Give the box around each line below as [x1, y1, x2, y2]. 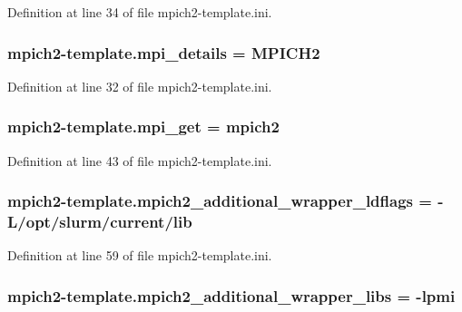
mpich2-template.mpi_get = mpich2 [7, 115, 280, 138]
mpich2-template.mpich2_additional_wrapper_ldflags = [7, 190, 432, 212]
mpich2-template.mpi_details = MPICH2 [7, 41, 320, 63]
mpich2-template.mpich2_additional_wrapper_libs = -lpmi [7, 284, 456, 307]
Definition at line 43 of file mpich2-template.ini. [7, 151, 272, 170]
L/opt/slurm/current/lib [7, 210, 192, 233]
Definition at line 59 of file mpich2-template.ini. [7, 246, 272, 265]
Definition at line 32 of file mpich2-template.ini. [7, 76, 272, 95]
